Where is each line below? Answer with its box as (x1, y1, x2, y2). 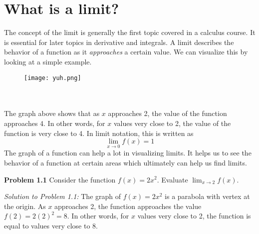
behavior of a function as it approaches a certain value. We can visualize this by (4, 46, 248, 57)
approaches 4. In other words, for (4, 117, 105, 128)
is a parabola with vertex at (165, 191, 250, 201)
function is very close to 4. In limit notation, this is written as (4, 127, 194, 138)
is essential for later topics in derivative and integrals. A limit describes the (4, 36, 234, 47)
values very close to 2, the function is (137, 210, 251, 221)
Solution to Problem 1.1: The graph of (4, 191, 121, 201)
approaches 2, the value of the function (108, 108, 227, 118)
